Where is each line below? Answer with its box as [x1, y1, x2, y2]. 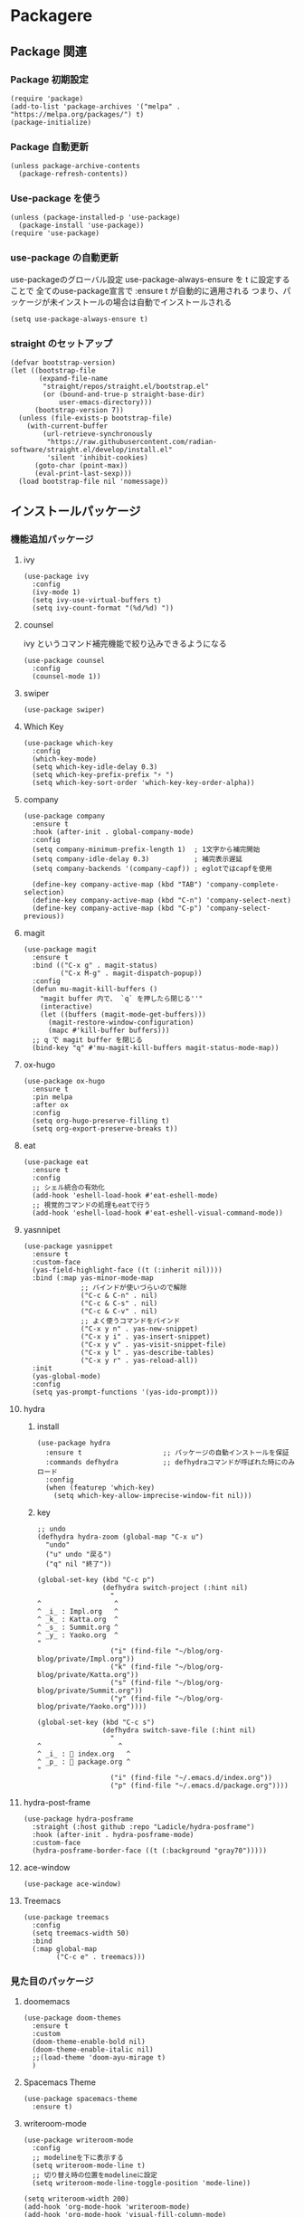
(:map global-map [32, 1944, 98, 1954]
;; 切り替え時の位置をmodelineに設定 [32, 2171, 157, 2180]
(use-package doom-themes [23, 2013, 121, 2023]
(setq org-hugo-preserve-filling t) [32, 1116, 170, 1125]
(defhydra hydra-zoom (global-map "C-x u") [36, 1532, 204, 1541]
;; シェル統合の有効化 [32, 1182, 105, 1192]
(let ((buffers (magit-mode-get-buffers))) [40, 1009, 206, 1018]
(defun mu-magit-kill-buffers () [32, 984, 158, 993]
